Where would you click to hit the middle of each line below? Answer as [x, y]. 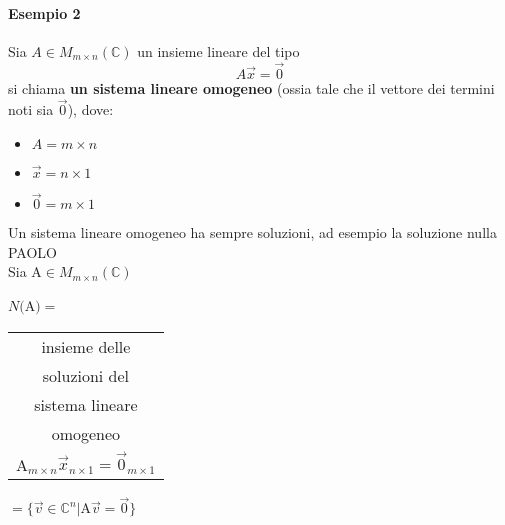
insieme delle [86, 346]
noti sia [31, 109]
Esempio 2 [44, 12]
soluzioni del [86, 375]
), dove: [90, 109]
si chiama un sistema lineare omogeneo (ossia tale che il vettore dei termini [251, 87]
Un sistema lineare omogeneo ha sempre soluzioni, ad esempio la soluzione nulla [252, 232]
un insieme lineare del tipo [218, 50]
